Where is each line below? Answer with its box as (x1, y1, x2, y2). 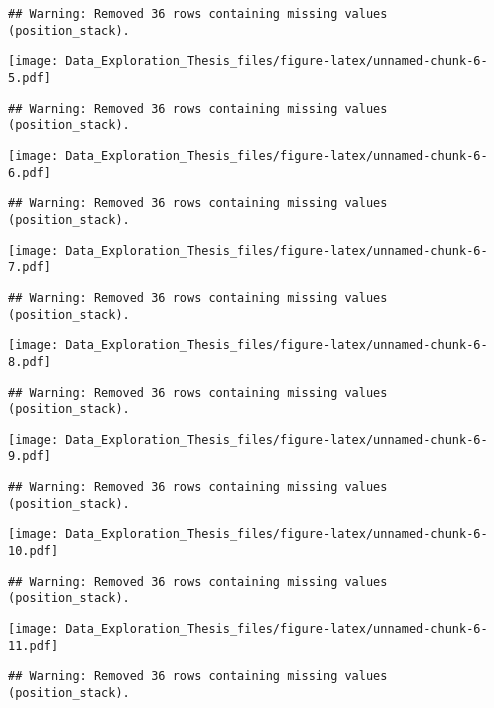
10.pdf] (8, 544, 59, 559)
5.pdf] (8, 70, 51, 85)
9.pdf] (8, 449, 51, 464)
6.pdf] (8, 165, 51, 180)
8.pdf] (8, 354, 51, 369)
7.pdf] (8, 260, 51, 275)
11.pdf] (8, 638, 59, 653)
